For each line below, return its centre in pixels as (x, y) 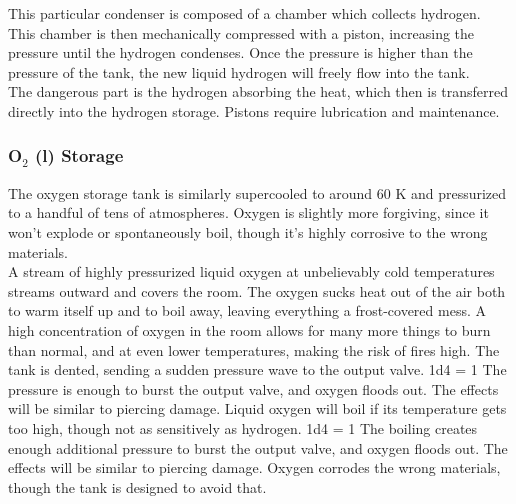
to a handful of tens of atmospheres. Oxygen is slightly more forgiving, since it (248, 212)
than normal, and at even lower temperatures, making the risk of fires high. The (254, 349)
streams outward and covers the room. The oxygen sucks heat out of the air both (257, 290)
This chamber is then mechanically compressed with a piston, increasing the (241, 32)
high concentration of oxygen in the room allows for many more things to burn (249, 329)
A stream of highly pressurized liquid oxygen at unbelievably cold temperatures (251, 271)
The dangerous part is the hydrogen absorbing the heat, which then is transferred (258, 91)
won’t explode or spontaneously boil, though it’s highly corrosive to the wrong (248, 231)
